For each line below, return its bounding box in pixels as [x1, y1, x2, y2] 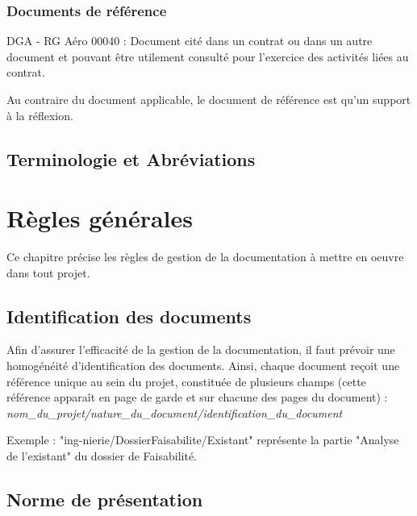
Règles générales [6, 202, 193, 235]
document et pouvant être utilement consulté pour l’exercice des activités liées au [6, 48, 409, 64]
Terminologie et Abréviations [6, 146, 256, 171]
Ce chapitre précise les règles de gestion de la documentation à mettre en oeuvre [6, 248, 404, 265]
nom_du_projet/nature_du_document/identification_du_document [6, 404, 343, 421]
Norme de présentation [6, 487, 203, 512]
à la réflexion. [6, 106, 73, 123]
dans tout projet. [6, 264, 90, 281]
